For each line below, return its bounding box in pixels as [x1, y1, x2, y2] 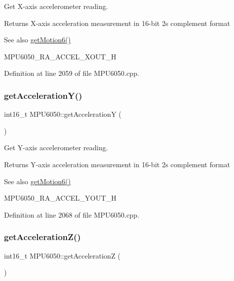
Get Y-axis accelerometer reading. [4, 142, 108, 153]
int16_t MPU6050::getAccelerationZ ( [4, 250, 120, 261]
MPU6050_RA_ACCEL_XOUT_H [4, 51, 116, 61]
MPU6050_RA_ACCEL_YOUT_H [4, 193, 116, 203]
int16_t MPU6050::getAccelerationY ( [4, 109, 121, 119]
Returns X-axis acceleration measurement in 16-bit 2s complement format [4, 17, 230, 28]
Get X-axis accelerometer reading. [4, 1, 108, 11]
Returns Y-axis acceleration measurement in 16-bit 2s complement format [4, 159, 230, 169]
